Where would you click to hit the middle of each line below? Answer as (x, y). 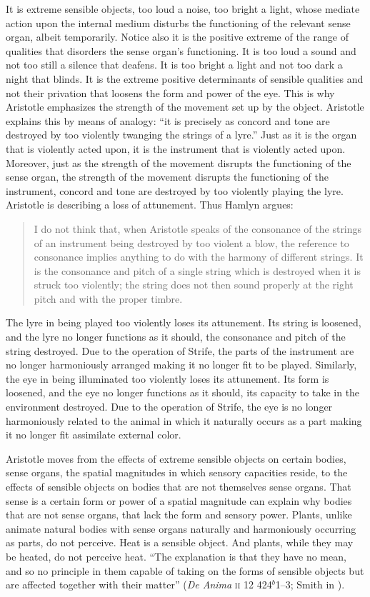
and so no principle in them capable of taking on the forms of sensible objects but (185, 570)
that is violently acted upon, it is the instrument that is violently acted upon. (176, 148)
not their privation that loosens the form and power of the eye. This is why (170, 92)
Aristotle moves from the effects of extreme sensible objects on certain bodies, (176, 458)
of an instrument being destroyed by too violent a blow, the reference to (191, 242)
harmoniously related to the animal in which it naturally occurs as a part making (184, 420)
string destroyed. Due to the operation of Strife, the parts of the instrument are (180, 350)
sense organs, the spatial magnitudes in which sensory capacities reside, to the (177, 472)
